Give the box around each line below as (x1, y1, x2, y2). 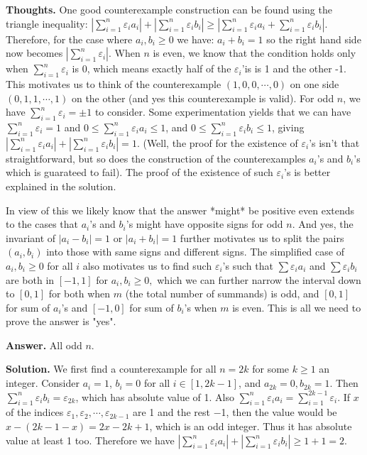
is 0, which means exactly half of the (72, 61, 231, 76)
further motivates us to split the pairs (180, 230, 344, 245)
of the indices (6, 405, 64, 420)
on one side (290, 76, 339, 91)
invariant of (6, 230, 56, 245)
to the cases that (6, 216, 79, 231)
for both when (48, 286, 111, 301)
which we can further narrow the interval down (157, 272, 361, 287)
